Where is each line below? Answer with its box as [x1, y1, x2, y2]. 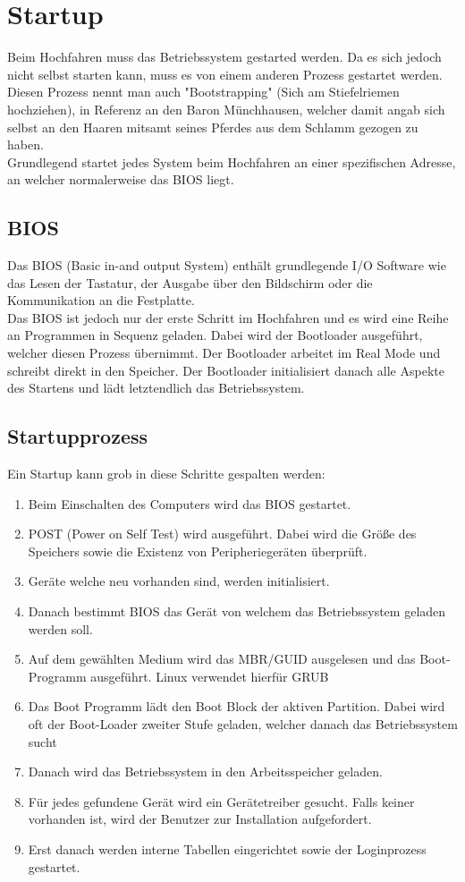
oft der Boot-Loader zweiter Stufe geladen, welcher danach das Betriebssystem [28, 714, 458, 733]
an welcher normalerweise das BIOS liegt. [7, 170, 234, 189]
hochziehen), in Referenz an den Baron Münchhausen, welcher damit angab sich [7, 99, 445, 118]
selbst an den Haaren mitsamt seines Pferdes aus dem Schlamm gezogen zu [7, 117, 418, 136]
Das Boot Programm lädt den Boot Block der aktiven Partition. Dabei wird [28, 697, 445, 716]
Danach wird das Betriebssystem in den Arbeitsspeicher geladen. [28, 762, 383, 781]
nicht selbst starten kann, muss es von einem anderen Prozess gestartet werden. [7, 64, 443, 83]
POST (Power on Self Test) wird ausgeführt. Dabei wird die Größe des [28, 524, 417, 543]
